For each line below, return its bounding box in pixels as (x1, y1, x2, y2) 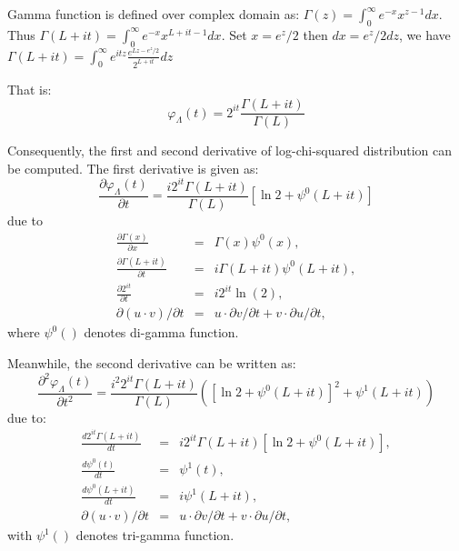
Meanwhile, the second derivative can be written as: (7, 353, 296, 372)
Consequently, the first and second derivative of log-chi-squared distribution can (7, 141, 453, 160)
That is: (7, 79, 52, 98)
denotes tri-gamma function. (75, 526, 234, 545)
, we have (399, 25, 451, 44)
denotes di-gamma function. (84, 323, 239, 342)
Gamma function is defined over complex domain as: (7, 5, 300, 23)
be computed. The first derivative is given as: (7, 158, 259, 177)
